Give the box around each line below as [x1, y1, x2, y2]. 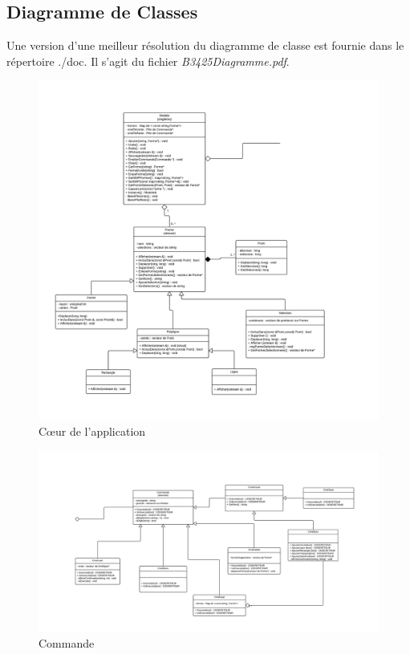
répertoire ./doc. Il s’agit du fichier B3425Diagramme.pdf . [6, 52, 290, 69]
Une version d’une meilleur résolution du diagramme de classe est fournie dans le [6, 37, 404, 54]
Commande [39, 634, 95, 651]
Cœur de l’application [39, 423, 146, 440]
